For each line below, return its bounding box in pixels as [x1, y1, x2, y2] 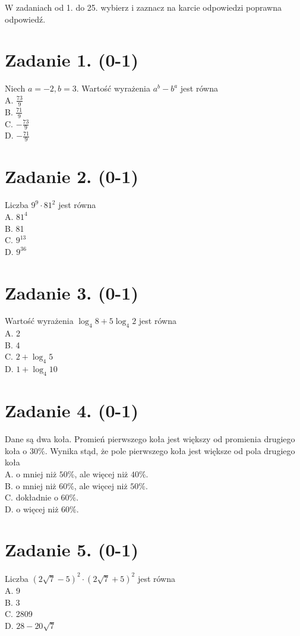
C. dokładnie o [5, 491, 58, 503]
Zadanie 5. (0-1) [5, 537, 138, 562]
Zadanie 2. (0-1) [5, 164, 138, 188]
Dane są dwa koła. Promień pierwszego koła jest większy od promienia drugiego [5, 433, 295, 445]
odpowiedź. [5, 12, 46, 25]
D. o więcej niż [5, 502, 59, 515]
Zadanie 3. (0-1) [5, 280, 138, 304]
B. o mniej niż [5, 479, 56, 492]
